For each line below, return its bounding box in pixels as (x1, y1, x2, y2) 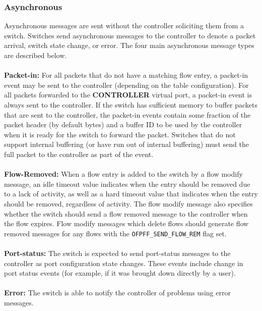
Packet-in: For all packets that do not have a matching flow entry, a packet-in (4, 70, 248, 80)
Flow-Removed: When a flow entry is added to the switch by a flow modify (4, 169, 243, 179)
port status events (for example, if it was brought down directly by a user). (4, 268, 236, 278)
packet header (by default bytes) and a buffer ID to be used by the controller (4, 119, 242, 130)
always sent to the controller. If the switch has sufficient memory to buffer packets (4, 99, 257, 110)
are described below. (4, 50, 67, 60)
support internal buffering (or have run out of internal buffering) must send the (4, 139, 249, 149)
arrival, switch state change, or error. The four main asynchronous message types (4, 40, 254, 50)
